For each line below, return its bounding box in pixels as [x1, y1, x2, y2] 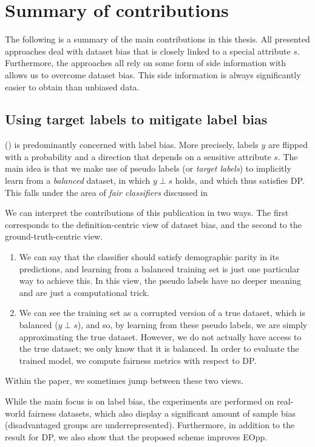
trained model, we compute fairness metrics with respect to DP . [19, 354, 257, 366]
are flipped [268, 138, 308, 151]
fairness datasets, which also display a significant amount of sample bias [28, 406, 296, 419]
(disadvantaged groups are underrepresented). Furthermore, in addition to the [5, 418, 295, 431]
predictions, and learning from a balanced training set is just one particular [19, 262, 300, 275]
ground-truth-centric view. [5, 230, 103, 243]
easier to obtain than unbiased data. [5, 80, 140, 93]
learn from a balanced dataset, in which [5, 174, 151, 187]
